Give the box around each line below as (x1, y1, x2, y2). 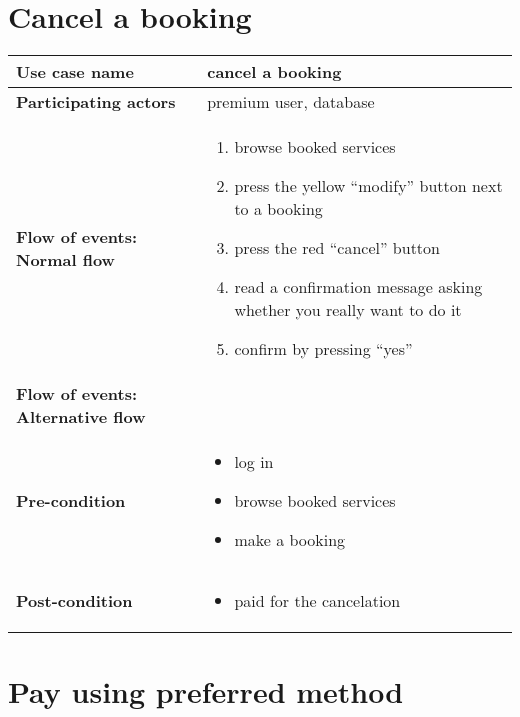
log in (234, 450, 274, 474)
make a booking (234, 528, 346, 552)
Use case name (16, 60, 134, 84)
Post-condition (16, 589, 133, 613)
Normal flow (16, 247, 115, 271)
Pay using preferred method (8, 671, 404, 712)
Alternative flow (16, 405, 146, 429)
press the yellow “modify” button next (234, 174, 503, 198)
